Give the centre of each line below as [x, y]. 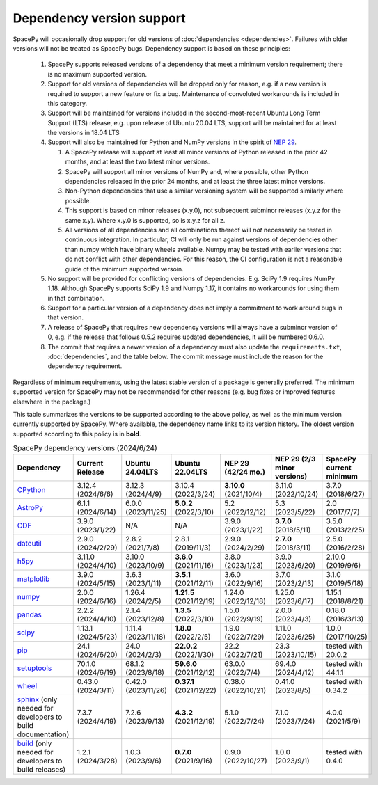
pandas [29, 614]
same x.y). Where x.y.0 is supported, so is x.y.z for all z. [145, 220]
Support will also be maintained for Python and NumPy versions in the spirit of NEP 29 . [172, 142]
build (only [34, 743]
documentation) [43, 734]
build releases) [41, 769]
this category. [67, 103]
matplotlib [33, 579]
